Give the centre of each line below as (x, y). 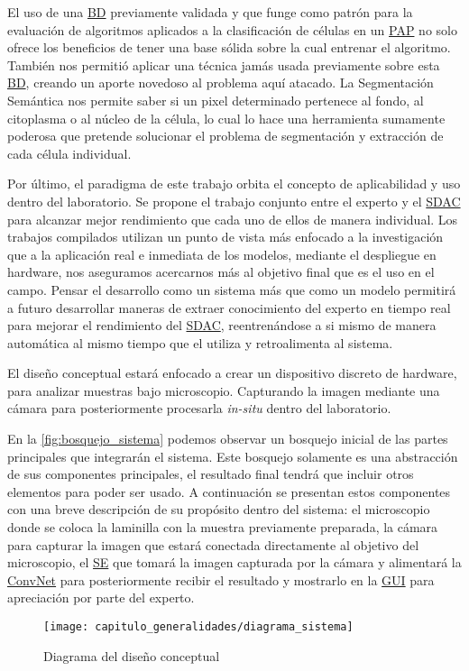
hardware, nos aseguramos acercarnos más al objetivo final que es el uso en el (221, 272)
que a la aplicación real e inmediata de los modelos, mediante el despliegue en (222, 254)
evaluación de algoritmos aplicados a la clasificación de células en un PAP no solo (232, 29)
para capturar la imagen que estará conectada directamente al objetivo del (213, 544)
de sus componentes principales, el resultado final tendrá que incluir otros (211, 474)
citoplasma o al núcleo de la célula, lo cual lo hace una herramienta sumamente (226, 118)
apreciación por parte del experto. (101, 597)
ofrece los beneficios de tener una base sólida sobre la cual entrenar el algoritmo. (229, 47)
